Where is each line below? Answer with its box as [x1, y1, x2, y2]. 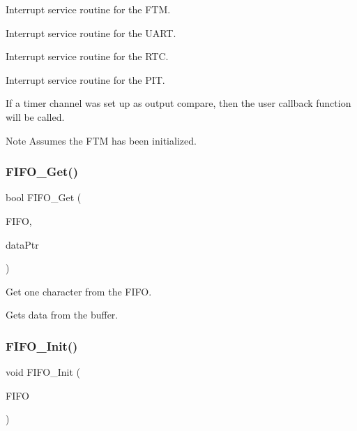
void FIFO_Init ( [6, 365, 80, 379]
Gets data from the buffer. [6, 307, 119, 322]
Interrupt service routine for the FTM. [6, 2, 171, 16]
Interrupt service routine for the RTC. [6, 49, 169, 64]
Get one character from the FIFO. [6, 284, 152, 298]
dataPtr [6, 237, 39, 251]
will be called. [6, 109, 65, 124]
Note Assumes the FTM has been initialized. [6, 133, 197, 147]
